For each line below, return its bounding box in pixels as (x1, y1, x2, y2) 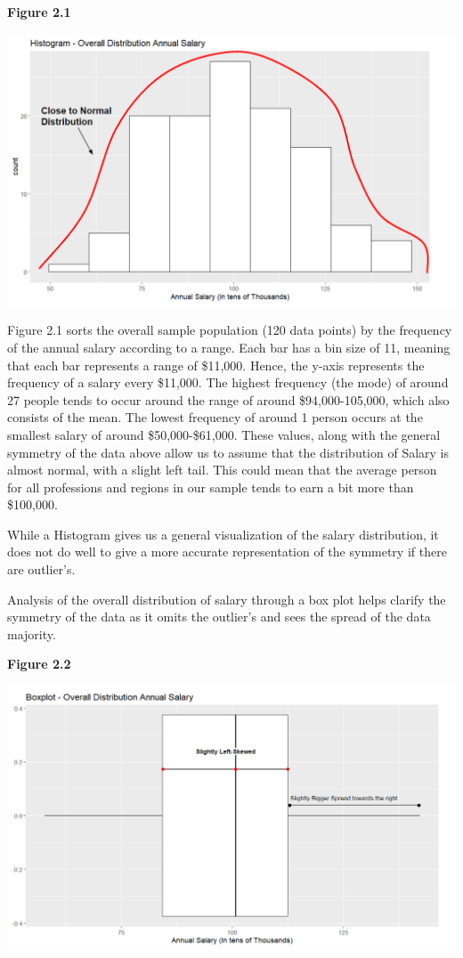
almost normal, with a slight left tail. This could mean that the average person (7, 460, 437, 479)
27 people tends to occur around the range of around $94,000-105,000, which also (7, 390, 450, 409)
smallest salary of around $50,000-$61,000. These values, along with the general (7, 425, 441, 443)
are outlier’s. (7, 560, 76, 579)
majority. (7, 624, 56, 643)
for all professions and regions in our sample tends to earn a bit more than (7, 477, 414, 496)
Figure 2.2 (7, 654, 71, 673)
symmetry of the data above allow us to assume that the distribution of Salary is (7, 442, 450, 461)
